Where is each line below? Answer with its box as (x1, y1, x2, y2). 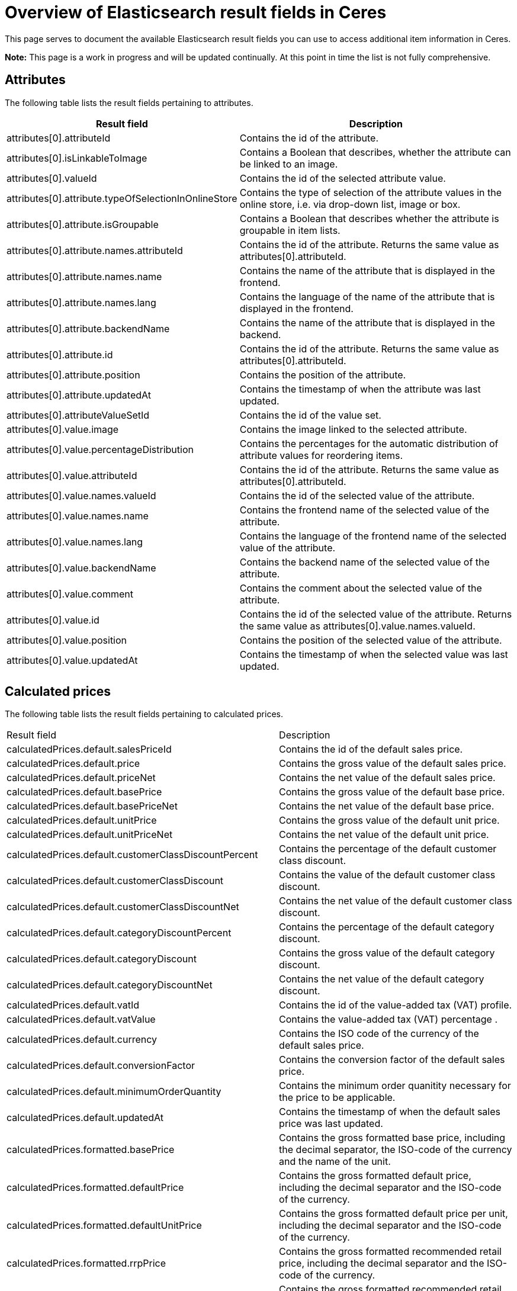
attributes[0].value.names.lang (7, 535, 143, 548)
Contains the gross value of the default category (279, 947, 495, 959)
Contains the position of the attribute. (239, 368, 406, 381)
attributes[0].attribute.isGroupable (7, 218, 159, 230)
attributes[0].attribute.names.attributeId (7, 244, 183, 256)
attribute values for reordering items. (239, 449, 403, 461)
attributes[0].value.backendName (7, 561, 156, 574)
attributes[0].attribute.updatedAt (7, 388, 151, 401)
